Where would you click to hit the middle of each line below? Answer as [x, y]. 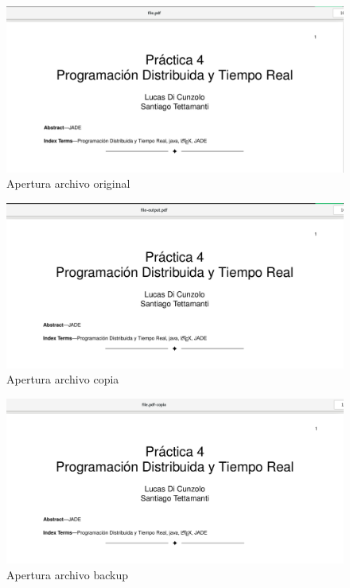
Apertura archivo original [68, 183]
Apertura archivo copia [63, 379]
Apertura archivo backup [67, 574]
